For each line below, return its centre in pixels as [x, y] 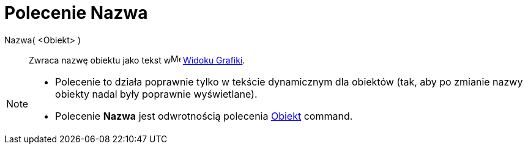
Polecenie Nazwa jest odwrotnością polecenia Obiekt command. [204, 116]
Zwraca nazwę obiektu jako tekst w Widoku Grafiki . [137, 60]
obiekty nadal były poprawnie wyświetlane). [156, 94]
